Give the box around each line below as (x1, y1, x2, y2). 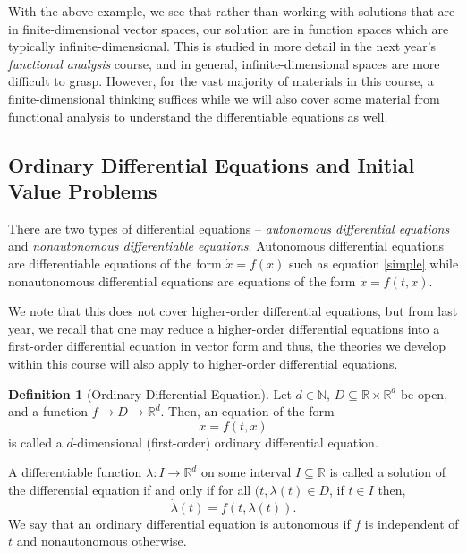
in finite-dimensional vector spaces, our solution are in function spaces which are (8, 19, 449, 38)
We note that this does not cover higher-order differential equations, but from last (8, 302, 458, 320)
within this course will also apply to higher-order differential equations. (8, 353, 398, 372)
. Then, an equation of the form (160, 402, 335, 421)
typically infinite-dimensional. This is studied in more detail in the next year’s (8, 37, 437, 55)
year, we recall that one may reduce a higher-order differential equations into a (8, 319, 440, 337)
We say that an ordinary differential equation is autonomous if (8, 514, 351, 532)
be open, (400, 384, 448, 403)
